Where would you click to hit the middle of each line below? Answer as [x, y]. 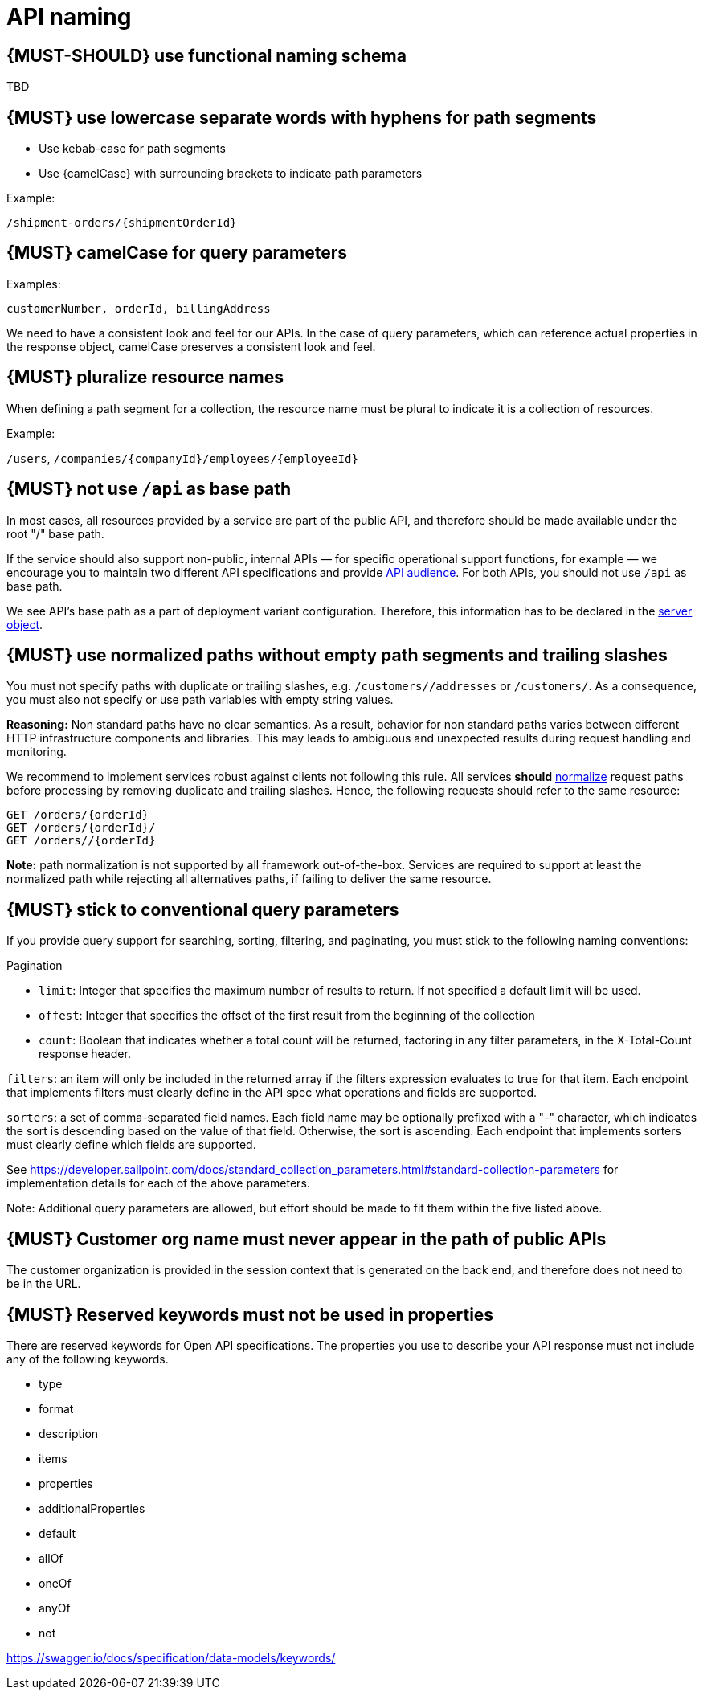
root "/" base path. [55, 533]
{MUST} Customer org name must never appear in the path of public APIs [307, 1239]
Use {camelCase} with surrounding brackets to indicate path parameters [231, 174]
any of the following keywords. [88, 1359]
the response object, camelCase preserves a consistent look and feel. [191, 346]
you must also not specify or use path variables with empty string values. [200, 700]
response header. [85, 1054]
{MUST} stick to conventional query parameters [203, 909]
